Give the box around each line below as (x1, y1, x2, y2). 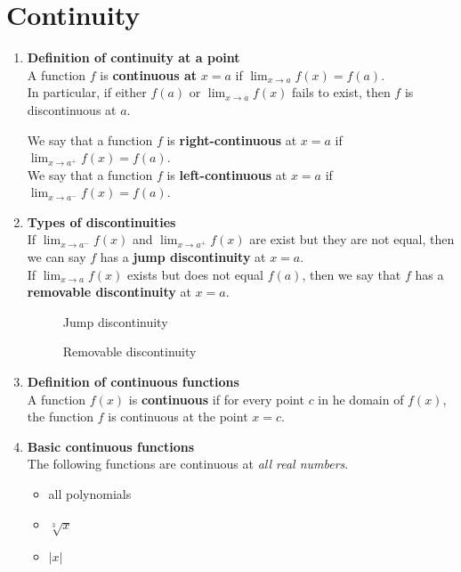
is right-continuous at (166, 130, 297, 149)
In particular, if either (27, 83, 147, 102)
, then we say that (302, 265, 401, 283)
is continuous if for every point (128, 389, 304, 408)
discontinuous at (27, 100, 117, 118)
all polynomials (48, 485, 132, 503)
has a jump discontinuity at (100, 248, 266, 266)
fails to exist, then (292, 83, 391, 102)
